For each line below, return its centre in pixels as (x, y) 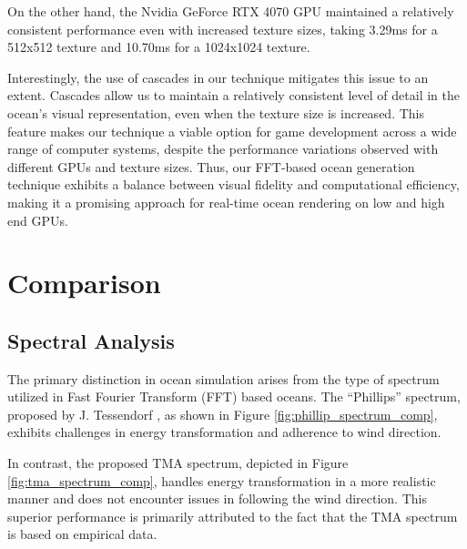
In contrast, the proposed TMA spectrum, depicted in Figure (178, 463)
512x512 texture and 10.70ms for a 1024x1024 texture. (159, 47)
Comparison (84, 283)
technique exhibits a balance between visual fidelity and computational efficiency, (233, 184)
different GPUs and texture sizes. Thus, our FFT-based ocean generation (211, 166)
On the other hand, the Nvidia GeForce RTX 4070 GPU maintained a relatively (231, 11)
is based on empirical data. (82, 534)
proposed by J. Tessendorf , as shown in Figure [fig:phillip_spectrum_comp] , (223, 414)
